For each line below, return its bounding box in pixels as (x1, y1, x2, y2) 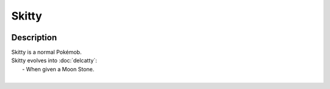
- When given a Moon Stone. (22, 65, 95, 73)
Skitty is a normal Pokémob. (11, 49, 82, 56)
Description (11, 32, 57, 43)
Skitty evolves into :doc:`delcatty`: (11, 57, 97, 64)
